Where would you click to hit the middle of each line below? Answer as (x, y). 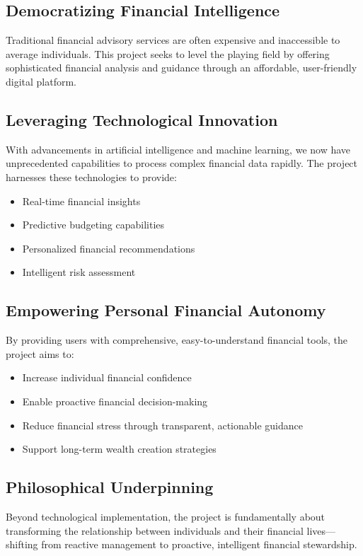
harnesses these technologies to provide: (91, 176)
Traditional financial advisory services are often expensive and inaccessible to (173, 40)
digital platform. (41, 81)
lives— (321, 530)
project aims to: (40, 353)
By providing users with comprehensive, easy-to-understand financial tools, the (177, 340)
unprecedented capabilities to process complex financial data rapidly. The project (182, 163)
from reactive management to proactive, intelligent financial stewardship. (199, 544)
